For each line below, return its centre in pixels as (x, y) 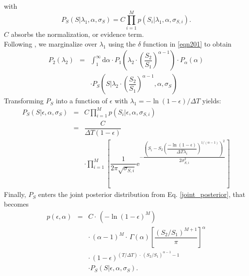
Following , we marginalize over (50, 43)
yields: (212, 101)
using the (122, 43)
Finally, (15, 194)
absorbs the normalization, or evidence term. (77, 34)
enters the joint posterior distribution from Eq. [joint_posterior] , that (142, 194)
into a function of (82, 101)
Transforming (24, 101)
